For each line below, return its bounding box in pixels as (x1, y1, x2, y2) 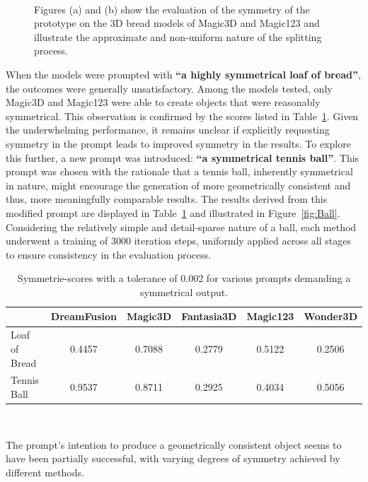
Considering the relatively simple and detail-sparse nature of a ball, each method (6, 219, 357, 234)
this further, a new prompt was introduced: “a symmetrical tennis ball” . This (6, 150, 360, 165)
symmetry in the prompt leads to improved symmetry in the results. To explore (6, 136, 351, 151)
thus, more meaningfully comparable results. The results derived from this (6, 192, 328, 206)
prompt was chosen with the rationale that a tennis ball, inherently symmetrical (6, 164, 353, 179)
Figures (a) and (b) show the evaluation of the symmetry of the (34, 1, 310, 16)
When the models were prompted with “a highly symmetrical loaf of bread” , (6, 66, 361, 81)
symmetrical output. (139, 284, 229, 299)
